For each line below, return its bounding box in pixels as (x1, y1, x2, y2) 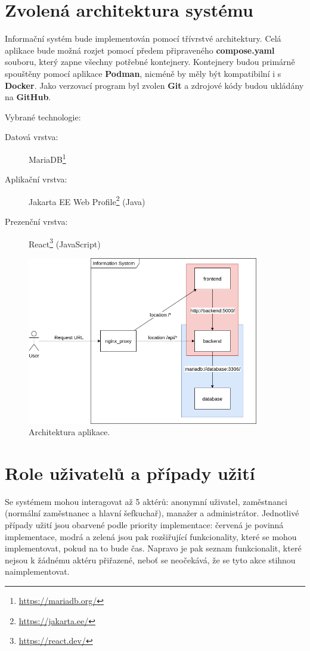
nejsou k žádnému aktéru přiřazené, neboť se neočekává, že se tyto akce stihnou (5, 553, 296, 566)
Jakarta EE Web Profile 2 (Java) (29, 193, 145, 207)
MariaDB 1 (29, 151, 66, 165)
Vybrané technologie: (5, 110, 81, 123)
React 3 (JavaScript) (29, 235, 101, 250)
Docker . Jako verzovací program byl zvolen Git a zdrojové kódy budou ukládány (5, 79, 304, 91)
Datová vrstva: (5, 131, 58, 143)
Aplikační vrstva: (5, 173, 67, 185)
